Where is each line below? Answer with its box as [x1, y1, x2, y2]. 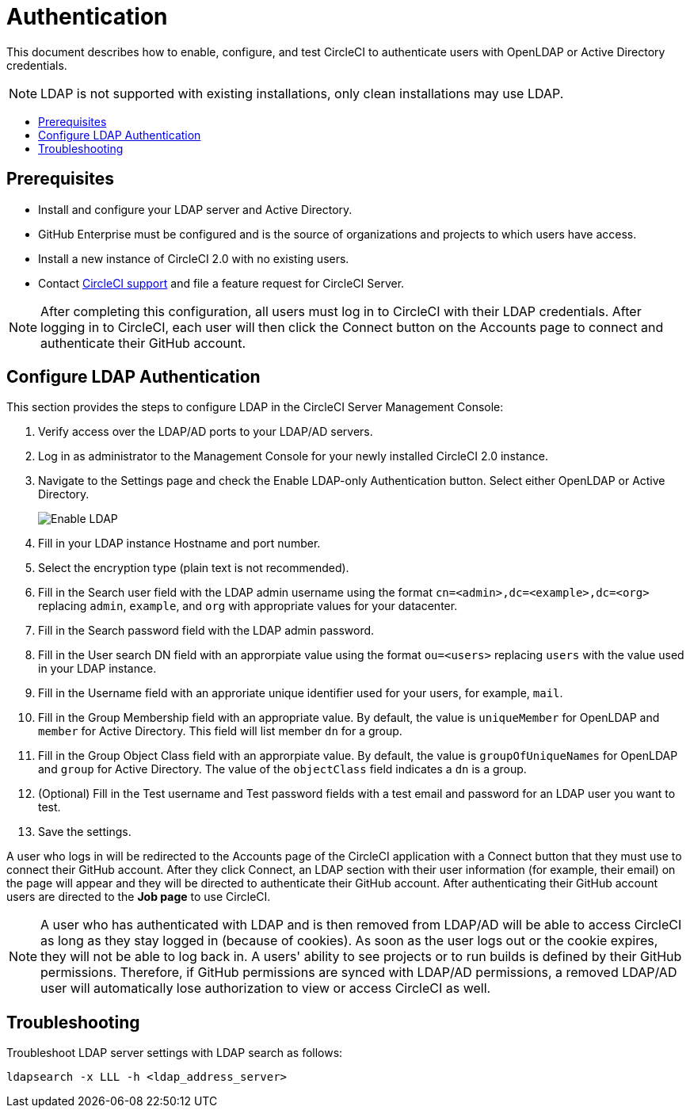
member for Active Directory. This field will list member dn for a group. [38, 724, 402, 738]
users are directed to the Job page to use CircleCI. [6, 890, 271, 904]
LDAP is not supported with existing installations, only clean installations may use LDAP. [40, 85, 564, 101]
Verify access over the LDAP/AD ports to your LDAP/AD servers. [38, 425, 373, 439]
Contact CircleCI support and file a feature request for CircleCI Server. [38, 276, 405, 290]
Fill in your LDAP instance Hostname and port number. [38, 536, 321, 551]
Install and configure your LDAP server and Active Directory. [38, 202, 353, 216]
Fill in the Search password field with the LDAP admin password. [38, 624, 375, 638]
